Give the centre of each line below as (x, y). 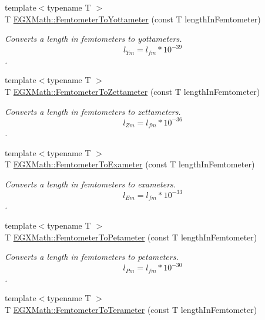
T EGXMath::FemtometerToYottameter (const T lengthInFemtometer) (133, 19)
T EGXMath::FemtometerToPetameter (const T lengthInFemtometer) (131, 237)
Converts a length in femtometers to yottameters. (93, 39)
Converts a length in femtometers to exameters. (90, 184)
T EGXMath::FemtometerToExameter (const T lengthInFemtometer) (130, 164)
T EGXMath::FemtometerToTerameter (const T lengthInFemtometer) (131, 309)
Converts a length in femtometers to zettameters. (93, 111)
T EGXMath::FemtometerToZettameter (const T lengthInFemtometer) (132, 91)
